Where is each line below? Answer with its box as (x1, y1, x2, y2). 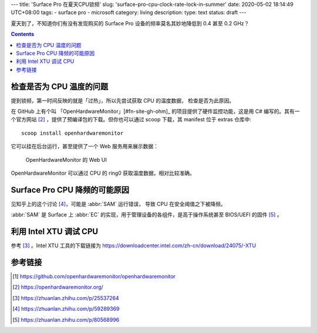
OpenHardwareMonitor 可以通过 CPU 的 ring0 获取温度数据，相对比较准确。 (11, 169, 195, 177)
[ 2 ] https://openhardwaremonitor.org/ (12, 284, 104, 291)
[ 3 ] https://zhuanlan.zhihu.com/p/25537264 (12, 294, 120, 301)
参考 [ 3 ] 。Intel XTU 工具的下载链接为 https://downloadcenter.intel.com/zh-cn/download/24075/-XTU (11, 242, 257, 249)
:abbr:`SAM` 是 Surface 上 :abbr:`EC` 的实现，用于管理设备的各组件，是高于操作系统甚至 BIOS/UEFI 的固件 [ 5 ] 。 (11, 211, 282, 218)
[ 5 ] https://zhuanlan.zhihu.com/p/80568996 (12, 316, 120, 323)
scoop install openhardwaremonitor (21, 129, 124, 136)
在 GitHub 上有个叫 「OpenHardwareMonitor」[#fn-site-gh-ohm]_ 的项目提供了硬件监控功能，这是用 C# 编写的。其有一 (11, 108, 300, 115)
